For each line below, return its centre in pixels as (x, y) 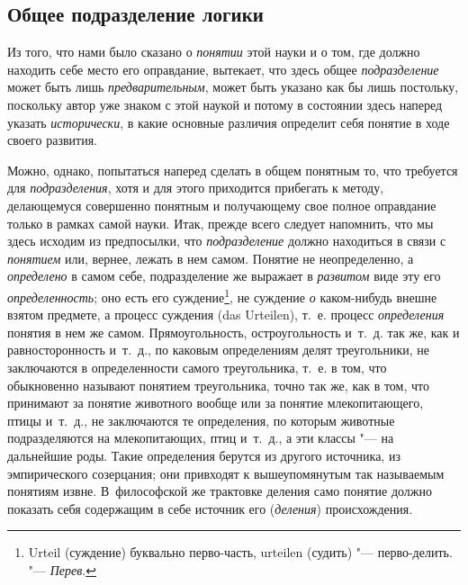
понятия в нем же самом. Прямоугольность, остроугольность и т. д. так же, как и (234, 332)
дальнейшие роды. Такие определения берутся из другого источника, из (204, 455)
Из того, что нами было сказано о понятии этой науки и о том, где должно (214, 52)
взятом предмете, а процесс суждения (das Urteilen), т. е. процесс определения (226, 315)
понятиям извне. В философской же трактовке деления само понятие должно (220, 491)
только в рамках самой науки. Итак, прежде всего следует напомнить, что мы (220, 223)
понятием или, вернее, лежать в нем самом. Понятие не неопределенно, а (211, 258)
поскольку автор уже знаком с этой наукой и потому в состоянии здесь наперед (225, 104)
